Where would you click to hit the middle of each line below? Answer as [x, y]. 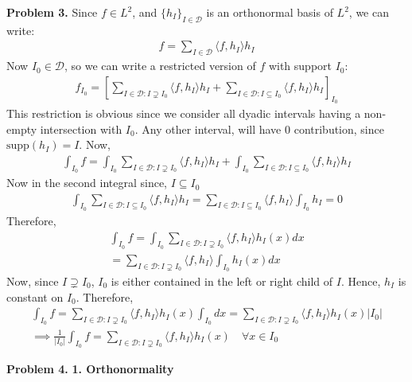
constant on [35, 296]
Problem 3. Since [52, 12]
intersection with [81, 129]
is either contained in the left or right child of [222, 281]
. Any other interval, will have [208, 129]
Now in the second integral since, [87, 183]
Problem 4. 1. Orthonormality [90, 369]
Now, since [33, 281]
